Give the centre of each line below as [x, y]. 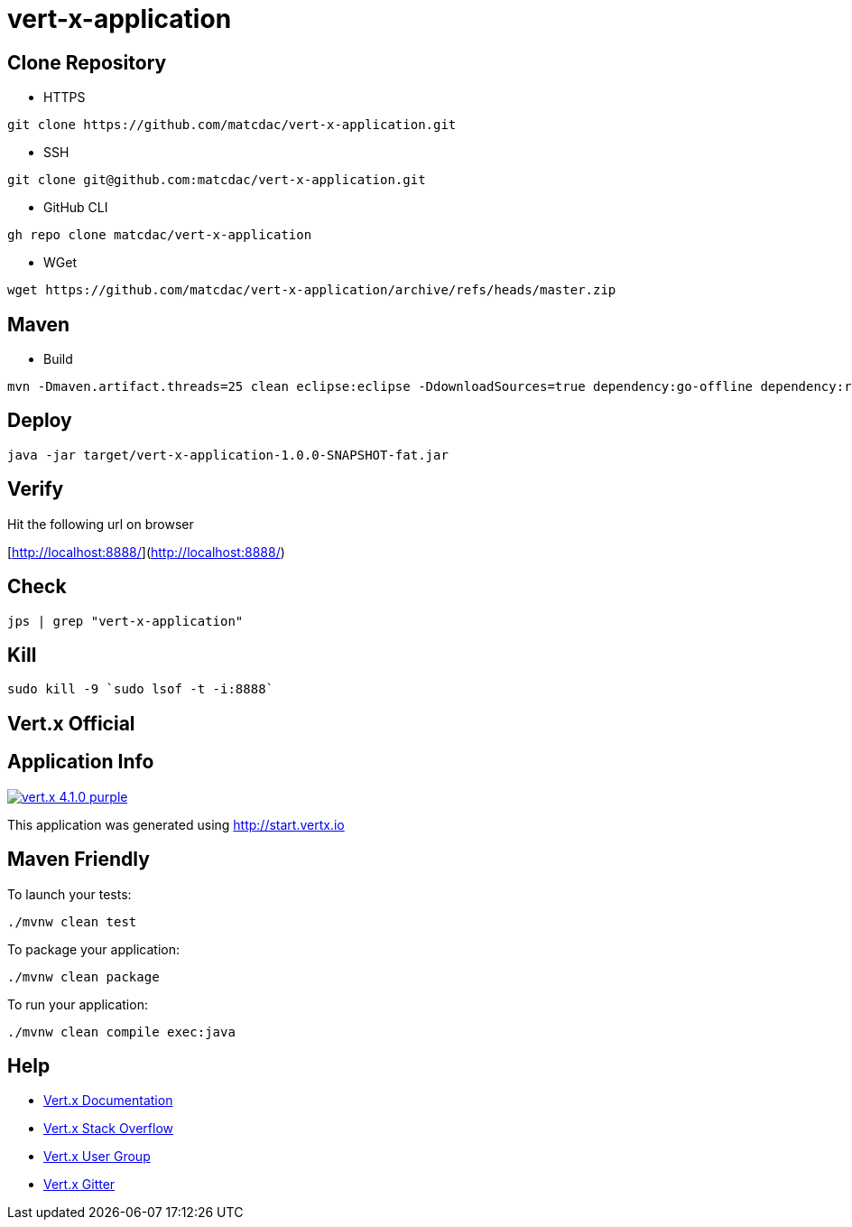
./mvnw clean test [72, 921]
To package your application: [94, 949]
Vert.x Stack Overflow [109, 1129]
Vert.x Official [71, 723]
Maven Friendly [79, 860]
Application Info [81, 762]
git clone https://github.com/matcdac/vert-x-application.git [232, 125]
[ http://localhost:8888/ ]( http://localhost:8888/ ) [146, 552]
